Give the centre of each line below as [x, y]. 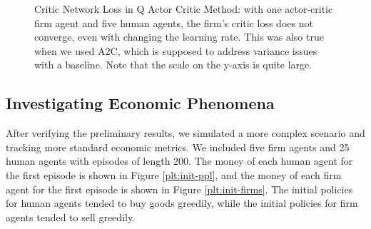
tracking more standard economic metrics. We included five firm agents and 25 [178, 147]
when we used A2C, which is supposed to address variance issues [176, 50]
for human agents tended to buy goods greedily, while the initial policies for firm [182, 203]
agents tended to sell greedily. [71, 217]
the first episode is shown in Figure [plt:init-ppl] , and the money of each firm [174, 174]
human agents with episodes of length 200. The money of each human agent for [179, 161]
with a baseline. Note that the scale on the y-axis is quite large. [173, 65]
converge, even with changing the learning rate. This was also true [179, 37]
